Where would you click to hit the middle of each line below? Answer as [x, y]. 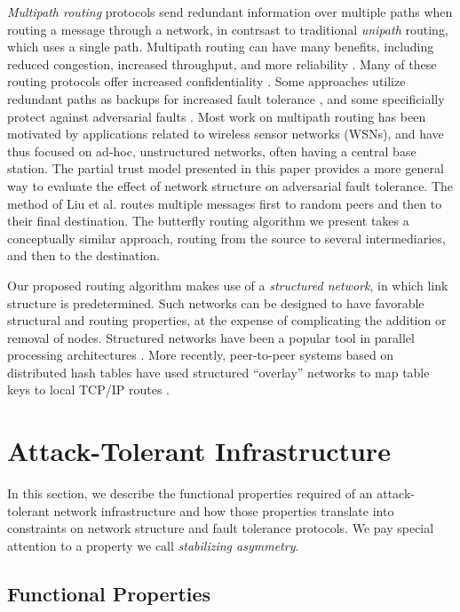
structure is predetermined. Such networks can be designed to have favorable [216, 302]
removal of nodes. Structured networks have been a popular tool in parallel [211, 337]
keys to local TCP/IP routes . [88, 389]
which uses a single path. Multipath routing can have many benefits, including [221, 47]
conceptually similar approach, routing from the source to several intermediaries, [226, 238]
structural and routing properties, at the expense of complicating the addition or [227, 320]
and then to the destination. [83, 255]
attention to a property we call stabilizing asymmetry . [153, 545]
